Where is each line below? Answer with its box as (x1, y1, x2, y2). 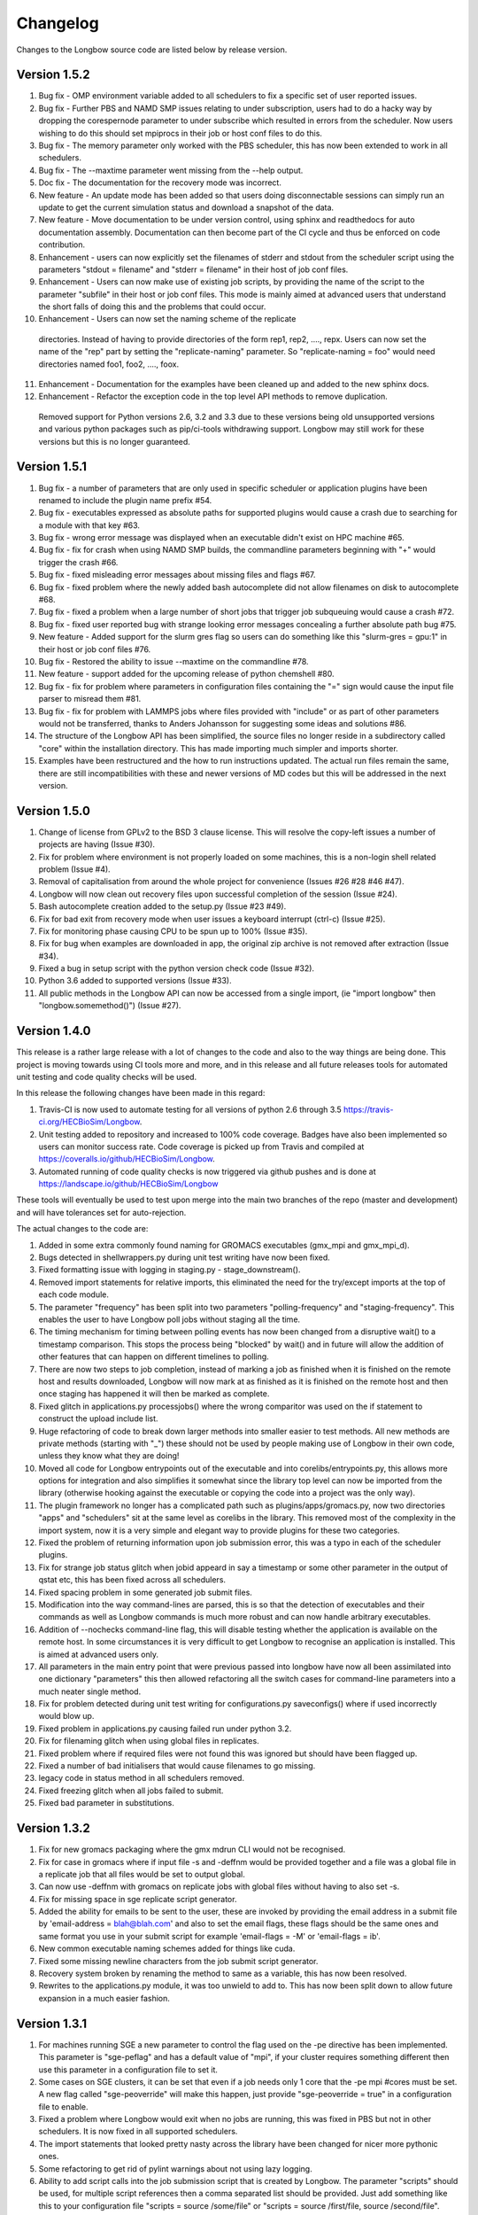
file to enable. (38, 2101, 89, 2112)
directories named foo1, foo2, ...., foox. (38, 359, 180, 369)
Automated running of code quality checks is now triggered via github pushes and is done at (38, 1166, 376, 1177)
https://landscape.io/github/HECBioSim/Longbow (38, 1178, 219, 1189)
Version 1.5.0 (16, 803, 90, 819)
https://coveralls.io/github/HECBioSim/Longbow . (38, 1154, 216, 1164)
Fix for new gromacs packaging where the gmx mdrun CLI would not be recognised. (38, 1844, 346, 1855)
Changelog (16, 13, 99, 33)
